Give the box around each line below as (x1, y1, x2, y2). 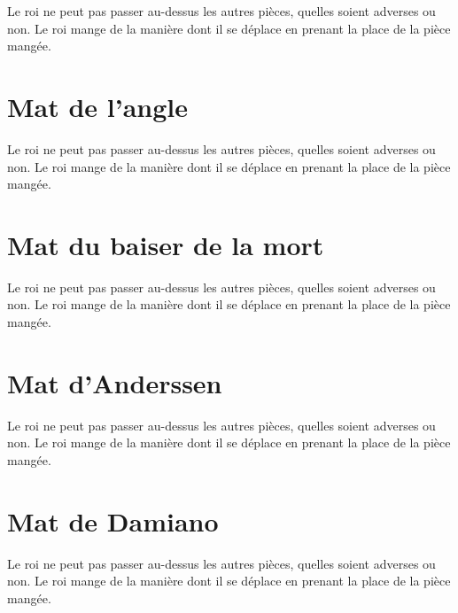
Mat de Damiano (7, 502, 219, 539)
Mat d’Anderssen (7, 364, 222, 400)
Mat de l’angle (7, 88, 189, 124)
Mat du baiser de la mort (7, 226, 324, 262)
